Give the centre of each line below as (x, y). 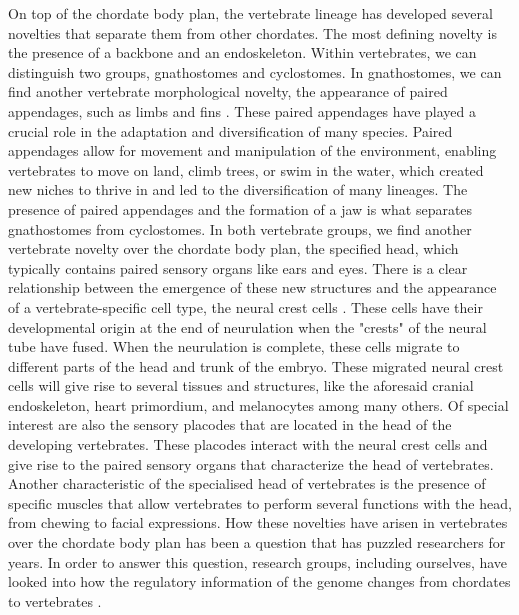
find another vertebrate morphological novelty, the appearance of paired (228, 91)
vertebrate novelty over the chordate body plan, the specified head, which (233, 248)
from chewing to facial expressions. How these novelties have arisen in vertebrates (258, 522)
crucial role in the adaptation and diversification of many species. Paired (230, 130)
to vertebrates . (55, 600)
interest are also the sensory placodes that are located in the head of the (230, 424)
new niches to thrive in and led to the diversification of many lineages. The (238, 189)
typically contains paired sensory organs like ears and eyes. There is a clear (238, 267)
